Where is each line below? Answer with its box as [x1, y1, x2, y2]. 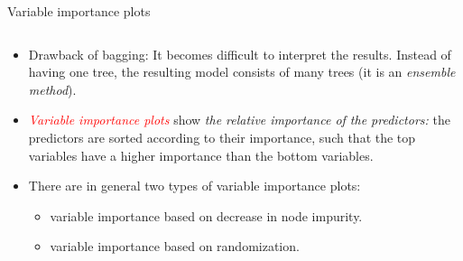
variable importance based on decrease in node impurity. [50, 206, 363, 225]
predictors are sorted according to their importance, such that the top [28, 127, 416, 146]
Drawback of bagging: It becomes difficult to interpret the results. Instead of [28, 44, 451, 63]
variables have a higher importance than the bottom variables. [28, 145, 374, 164]
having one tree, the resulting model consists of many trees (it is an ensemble [28, 62, 456, 81]
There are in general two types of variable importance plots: [28, 176, 361, 195]
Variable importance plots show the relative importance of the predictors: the [28, 110, 450, 129]
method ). [28, 79, 77, 98]
